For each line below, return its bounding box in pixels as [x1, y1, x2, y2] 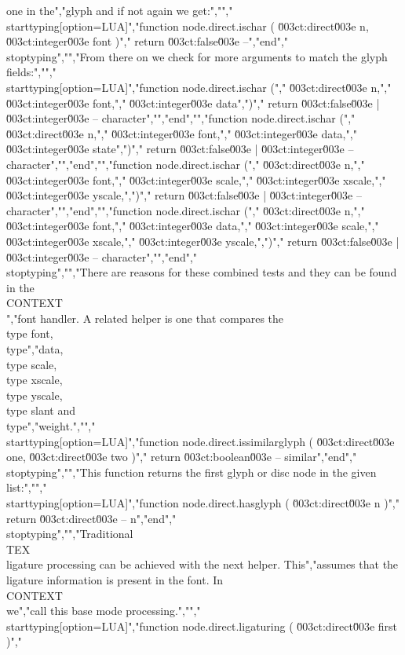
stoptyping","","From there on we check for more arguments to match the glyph [6, 48, 388, 64]
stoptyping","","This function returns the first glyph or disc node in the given [6, 463, 377, 480]
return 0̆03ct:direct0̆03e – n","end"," [6, 510, 177, 526]
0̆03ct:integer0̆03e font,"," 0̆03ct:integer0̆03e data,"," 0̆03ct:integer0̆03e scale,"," [6, 218, 379, 234]
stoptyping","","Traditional [6, 525, 133, 542]
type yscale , [6, 386, 63, 403]
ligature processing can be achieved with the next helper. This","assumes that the [6, 556, 399, 573]
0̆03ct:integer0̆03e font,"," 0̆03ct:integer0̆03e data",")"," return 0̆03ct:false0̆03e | [6, 94, 380, 111]
